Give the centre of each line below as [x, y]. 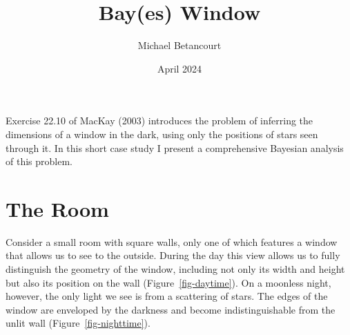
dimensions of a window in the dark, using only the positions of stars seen [162, 134]
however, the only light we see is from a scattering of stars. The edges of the [167, 296]
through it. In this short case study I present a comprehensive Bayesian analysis [175, 147]
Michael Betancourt [179, 45]
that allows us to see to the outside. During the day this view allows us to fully [173, 255]
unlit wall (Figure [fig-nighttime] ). [78, 323]
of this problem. [39, 161]
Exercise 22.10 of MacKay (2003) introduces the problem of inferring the [159, 121]
